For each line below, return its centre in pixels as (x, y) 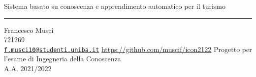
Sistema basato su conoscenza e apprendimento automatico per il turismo (115, 6)
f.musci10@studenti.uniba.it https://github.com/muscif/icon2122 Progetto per (128, 49)
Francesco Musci (29, 30)
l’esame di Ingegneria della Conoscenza (63, 59)
